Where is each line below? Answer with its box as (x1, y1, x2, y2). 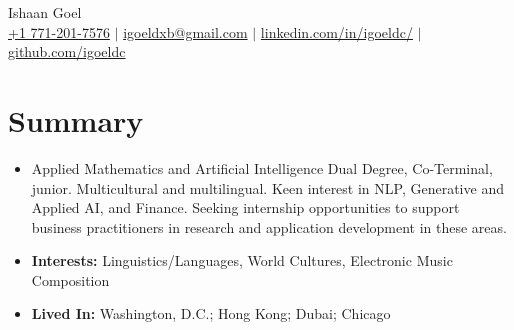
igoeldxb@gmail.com (123, 21, 248, 42)
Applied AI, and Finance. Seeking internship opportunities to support (31, 197, 460, 218)
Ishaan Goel (8, 2, 82, 22)
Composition (31, 269, 110, 290)
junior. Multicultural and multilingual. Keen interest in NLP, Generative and (31, 177, 504, 198)
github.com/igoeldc (8, 41, 126, 62)
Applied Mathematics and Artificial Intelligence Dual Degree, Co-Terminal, (31, 157, 493, 178)
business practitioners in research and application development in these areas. (31, 216, 507, 237)
